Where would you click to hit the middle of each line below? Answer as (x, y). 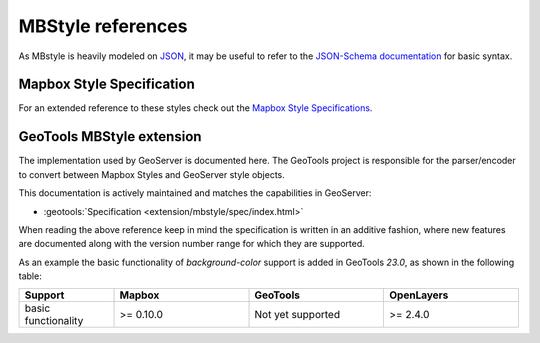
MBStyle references (103, 26)
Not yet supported (297, 315)
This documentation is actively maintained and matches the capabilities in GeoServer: (195, 193)
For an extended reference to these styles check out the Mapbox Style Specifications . (195, 108)
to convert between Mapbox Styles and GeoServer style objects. (151, 174)
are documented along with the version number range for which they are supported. (191, 244)
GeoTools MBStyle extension (110, 136)
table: (30, 276)
